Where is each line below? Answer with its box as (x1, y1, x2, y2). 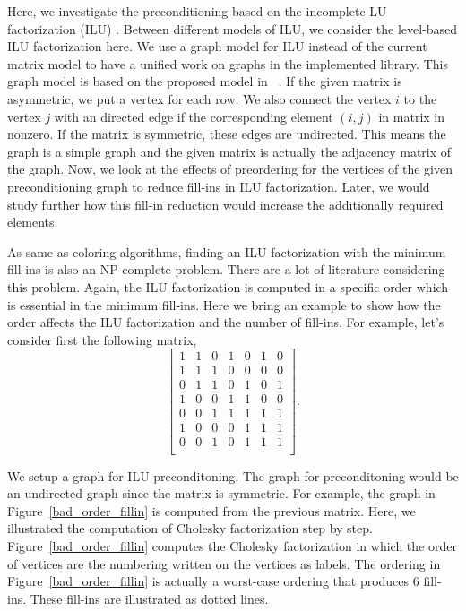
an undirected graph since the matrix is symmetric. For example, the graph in (7, 484, 436, 503)
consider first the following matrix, (7, 330, 197, 349)
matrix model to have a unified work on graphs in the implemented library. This (7, 54, 448, 73)
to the (403, 89, 437, 108)
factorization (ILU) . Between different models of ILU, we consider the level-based (7, 19, 458, 38)
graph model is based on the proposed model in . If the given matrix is (7, 72, 402, 90)
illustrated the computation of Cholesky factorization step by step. (7, 519, 373, 538)
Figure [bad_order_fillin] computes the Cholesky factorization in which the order (7, 536, 457, 555)
